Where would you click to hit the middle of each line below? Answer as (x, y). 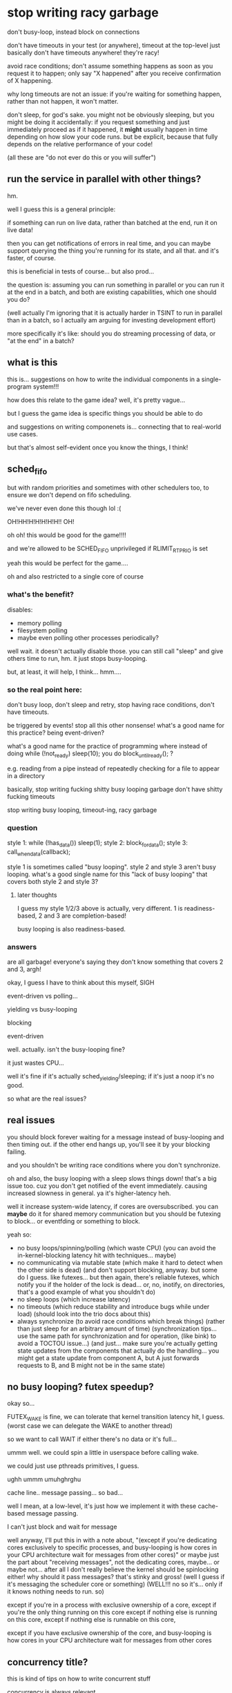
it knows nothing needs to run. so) (56, 1592)
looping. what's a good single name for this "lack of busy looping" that (107, 874)
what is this (32, 363)
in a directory (26, 775)
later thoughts (37, 895)
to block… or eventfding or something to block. (74, 1221)
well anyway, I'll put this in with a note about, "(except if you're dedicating (112, 1540)
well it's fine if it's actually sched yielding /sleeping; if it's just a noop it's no (111, 1077)
